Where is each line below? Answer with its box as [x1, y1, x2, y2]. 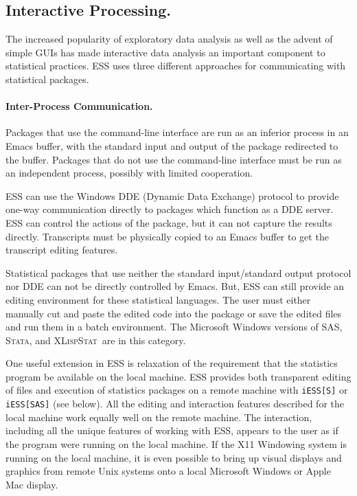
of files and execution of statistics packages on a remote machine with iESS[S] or [5, 383, 348, 397]
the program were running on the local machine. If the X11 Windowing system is [5, 436, 347, 451]
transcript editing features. [5, 243, 118, 257]
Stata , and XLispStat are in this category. [5, 332, 186, 347]
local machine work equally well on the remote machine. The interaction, [5, 409, 312, 424]
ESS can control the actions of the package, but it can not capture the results [5, 215, 332, 229]
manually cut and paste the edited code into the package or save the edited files [5, 306, 342, 320]
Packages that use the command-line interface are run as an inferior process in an [5, 125, 349, 139]
